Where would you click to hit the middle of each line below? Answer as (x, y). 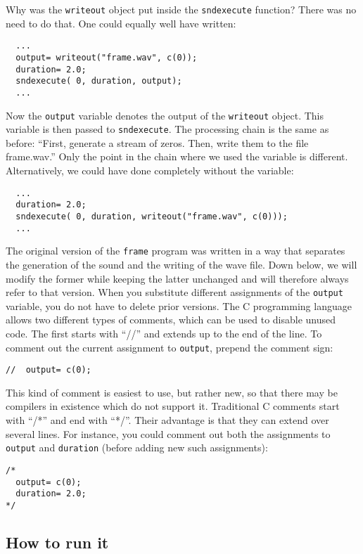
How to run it (57, 542)
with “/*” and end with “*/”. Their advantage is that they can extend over (167, 420)
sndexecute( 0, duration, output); (99, 81)
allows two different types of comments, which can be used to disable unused (171, 320)
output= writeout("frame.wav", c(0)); (107, 57)
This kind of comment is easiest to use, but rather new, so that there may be (172, 392)
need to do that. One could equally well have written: (121, 23)
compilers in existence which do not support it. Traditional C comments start (173, 406)
